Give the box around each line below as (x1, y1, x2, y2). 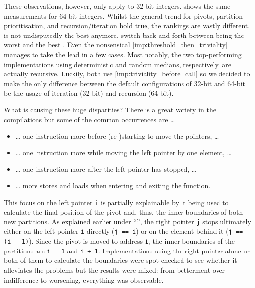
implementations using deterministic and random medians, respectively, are (4, 59, 231, 69)
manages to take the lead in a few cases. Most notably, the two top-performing (4, 49, 242, 59)
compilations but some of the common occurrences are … (4, 114, 175, 124)
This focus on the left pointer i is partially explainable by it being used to (4, 197, 229, 207)
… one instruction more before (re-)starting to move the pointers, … (15, 131, 219, 141)
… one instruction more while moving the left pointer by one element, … (15, 147, 232, 157)
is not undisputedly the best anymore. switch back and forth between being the (4, 30, 244, 40)
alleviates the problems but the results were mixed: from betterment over (4, 264, 225, 275)
